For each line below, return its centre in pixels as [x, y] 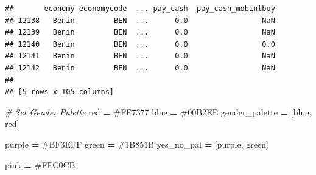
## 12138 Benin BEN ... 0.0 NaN [140, 20]
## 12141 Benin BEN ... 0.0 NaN [140, 56]
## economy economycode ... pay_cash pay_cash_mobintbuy [140, 9]
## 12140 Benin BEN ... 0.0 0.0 [140, 44]
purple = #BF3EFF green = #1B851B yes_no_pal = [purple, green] [137, 144]
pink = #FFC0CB [40, 164]
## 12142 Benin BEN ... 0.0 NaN [140, 68]
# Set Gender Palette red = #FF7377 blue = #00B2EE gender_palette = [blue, [158, 112]
